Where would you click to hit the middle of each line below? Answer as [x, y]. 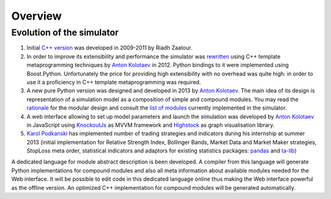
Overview [36, 16]
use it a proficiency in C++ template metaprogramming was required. [114, 82]
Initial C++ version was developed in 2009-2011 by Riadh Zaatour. [109, 48]
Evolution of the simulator [65, 32]
